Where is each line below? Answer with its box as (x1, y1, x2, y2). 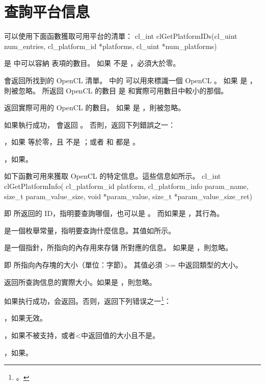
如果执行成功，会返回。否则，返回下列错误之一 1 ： (4, 294, 171, 306)
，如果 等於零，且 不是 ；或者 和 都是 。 (4, 136, 140, 147)
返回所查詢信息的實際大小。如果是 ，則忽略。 (4, 276, 156, 287)
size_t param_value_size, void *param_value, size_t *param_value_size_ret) (4, 190, 252, 201)
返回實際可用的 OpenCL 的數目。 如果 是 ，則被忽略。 (4, 102, 185, 113)
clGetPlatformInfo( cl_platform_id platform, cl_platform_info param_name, (4, 181, 249, 191)
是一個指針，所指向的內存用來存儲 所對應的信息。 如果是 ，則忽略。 (4, 242, 232, 253)
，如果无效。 (4, 312, 47, 323)
